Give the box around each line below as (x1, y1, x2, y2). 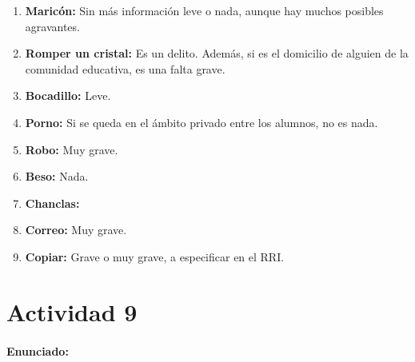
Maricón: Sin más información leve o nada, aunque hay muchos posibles (25, 2, 384, 18)
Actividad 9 (6, 295, 138, 328)
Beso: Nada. (25, 168, 89, 185)
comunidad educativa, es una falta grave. (25, 60, 225, 77)
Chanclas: (25, 194, 80, 211)
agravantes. (25, 18, 80, 34)
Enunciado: (6, 342, 69, 359)
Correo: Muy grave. (25, 221, 127, 238)
